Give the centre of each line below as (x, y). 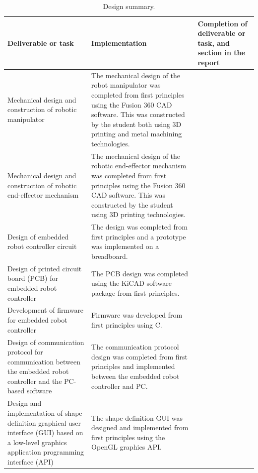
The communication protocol (135, 347)
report (209, 62)
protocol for (25, 352)
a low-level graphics (37, 442)
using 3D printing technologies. (138, 214)
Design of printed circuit (45, 268)
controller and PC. (120, 386)
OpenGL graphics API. (127, 447)
